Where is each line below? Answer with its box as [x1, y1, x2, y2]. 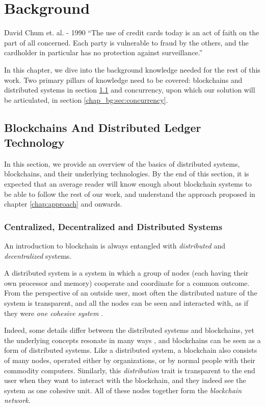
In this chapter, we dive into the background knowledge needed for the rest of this [4, 64, 260, 75]
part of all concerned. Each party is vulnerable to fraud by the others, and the [4, 37, 249, 48]
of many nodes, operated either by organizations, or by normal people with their [4, 355, 255, 365]
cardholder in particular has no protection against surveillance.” [4, 47, 203, 58]
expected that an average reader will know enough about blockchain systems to [4, 178, 252, 189]
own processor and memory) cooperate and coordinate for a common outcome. [4, 277, 250, 288]
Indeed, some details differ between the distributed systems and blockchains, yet [4, 325, 254, 335]
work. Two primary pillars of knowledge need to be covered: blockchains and [4, 74, 243, 85]
